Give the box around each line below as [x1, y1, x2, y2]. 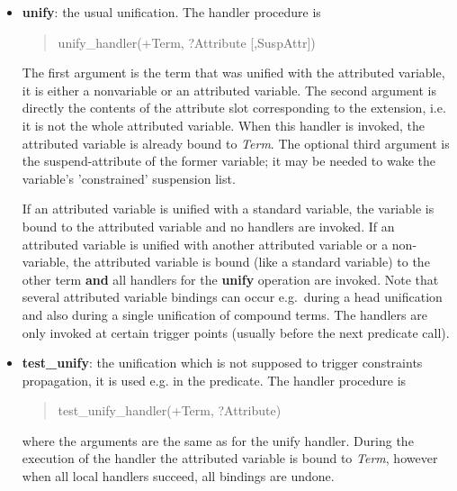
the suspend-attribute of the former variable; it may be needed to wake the [22, 151, 435, 170]
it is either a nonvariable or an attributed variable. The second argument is [22, 80, 436, 99]
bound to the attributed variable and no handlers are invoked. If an [22, 216, 395, 235]
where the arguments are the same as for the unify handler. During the [22, 431, 414, 450]
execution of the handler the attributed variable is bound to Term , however [22, 449, 438, 468]
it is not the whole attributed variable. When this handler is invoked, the [22, 115, 426, 134]
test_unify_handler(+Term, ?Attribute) [58, 401, 282, 420]
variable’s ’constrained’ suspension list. [22, 168, 236, 187]
